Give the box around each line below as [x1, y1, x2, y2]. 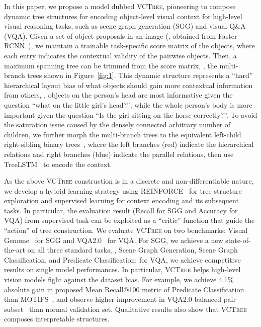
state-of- [225, 234, 251, 245]
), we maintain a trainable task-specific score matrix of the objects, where [28, 40, 255, 51]
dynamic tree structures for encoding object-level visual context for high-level [4, 11, 242, 21]
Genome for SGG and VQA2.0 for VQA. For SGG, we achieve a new [4, 234, 223, 245]
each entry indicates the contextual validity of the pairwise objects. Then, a [4, 50, 237, 60]
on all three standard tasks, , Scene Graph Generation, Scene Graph [27, 244, 238, 255]
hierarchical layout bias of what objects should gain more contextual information [4, 79, 253, 90]
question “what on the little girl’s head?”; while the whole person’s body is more [4, 99, 252, 110]
